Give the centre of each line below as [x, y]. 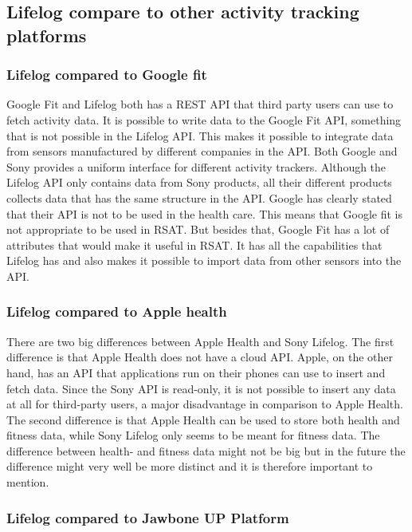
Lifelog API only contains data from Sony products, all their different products [199, 182]
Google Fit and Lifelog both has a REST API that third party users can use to [200, 104]
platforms [47, 35]
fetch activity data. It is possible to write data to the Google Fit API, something [204, 119]
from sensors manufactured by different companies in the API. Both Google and [202, 151]
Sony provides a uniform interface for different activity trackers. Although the [196, 166]
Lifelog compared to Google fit [107, 75]
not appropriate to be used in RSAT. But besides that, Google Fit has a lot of [198, 229]
